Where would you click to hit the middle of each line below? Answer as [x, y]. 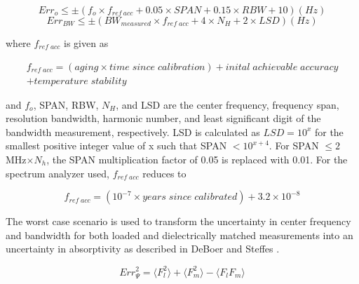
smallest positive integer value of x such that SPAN [116, 146]
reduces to [164, 173]
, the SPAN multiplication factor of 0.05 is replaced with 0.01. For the [197, 160]
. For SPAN [294, 146]
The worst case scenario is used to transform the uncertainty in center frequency [178, 221]
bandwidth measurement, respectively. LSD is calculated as [133, 131]
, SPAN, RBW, [66, 104]
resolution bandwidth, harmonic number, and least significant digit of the [163, 118]
